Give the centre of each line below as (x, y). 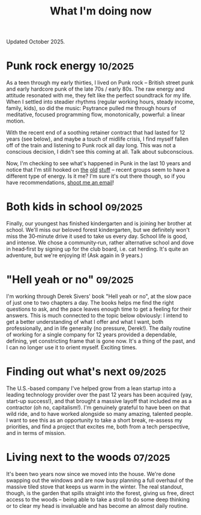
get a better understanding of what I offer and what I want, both (85, 322)
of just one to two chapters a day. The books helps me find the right (90, 303)
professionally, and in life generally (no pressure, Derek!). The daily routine (98, 328)
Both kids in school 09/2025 (74, 207)
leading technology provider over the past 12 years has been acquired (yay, (100, 394)
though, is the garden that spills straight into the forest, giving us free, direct (100, 493)
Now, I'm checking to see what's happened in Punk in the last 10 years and (99, 163)
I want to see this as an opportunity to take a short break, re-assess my (94, 420)
